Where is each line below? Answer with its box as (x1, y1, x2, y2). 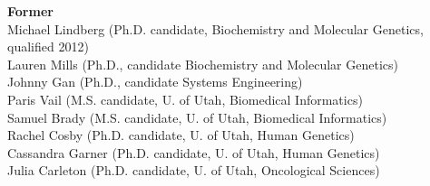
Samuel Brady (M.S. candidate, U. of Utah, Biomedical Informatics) (7, 107, 387, 126)
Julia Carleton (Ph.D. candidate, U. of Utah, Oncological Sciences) (7, 161, 380, 180)
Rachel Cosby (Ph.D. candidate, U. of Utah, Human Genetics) (7, 126, 355, 144)
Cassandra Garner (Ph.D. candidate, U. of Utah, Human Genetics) (7, 143, 380, 162)
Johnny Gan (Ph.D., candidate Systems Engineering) (7, 72, 303, 91)
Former (7, 2, 54, 20)
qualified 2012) (7, 37, 89, 56)
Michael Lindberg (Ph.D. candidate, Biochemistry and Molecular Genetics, (7, 19, 424, 38)
